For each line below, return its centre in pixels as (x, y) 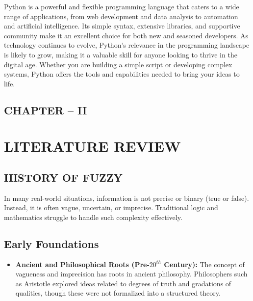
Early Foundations (51, 243)
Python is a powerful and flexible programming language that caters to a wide (122, 6)
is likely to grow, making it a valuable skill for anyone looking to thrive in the (121, 54)
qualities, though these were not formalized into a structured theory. (118, 293)
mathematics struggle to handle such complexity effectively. (93, 217)
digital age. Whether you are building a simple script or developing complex (118, 64)
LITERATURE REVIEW (92, 146)
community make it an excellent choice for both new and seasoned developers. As (126, 35)
